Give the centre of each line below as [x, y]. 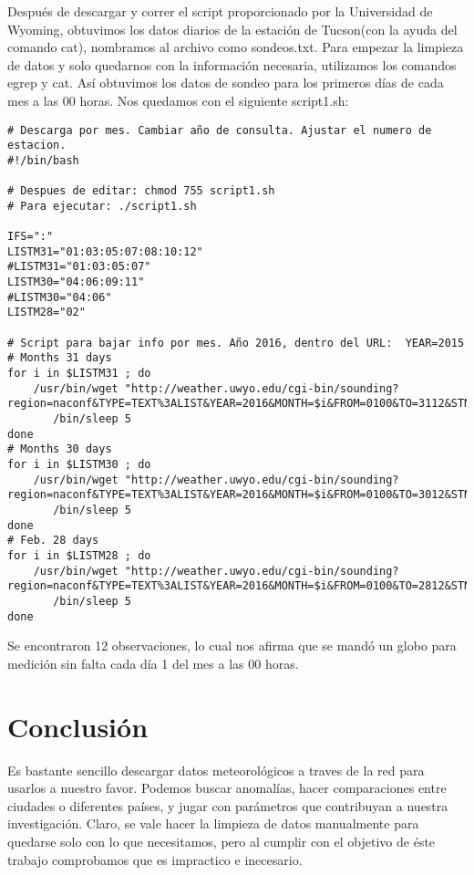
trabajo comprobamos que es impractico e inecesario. [155, 859]
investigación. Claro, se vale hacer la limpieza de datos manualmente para [213, 823]
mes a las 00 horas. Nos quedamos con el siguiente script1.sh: [178, 100]
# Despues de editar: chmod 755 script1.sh [141, 191]
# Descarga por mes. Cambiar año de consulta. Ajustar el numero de [220, 130]
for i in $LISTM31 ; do [79, 374]
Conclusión [78, 726]
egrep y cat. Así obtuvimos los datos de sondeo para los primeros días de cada [226, 83]
